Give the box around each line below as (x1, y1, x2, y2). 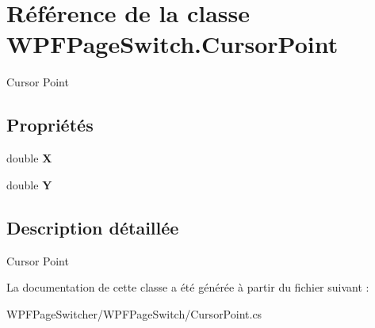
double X (6, 150, 52, 166)
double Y (6, 176, 52, 193)
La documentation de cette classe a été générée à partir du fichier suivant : (6, 279, 369, 296)
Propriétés (6, 113, 94, 137)
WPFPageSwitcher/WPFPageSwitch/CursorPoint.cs (6, 305, 262, 322)
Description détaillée (6, 215, 179, 239)
